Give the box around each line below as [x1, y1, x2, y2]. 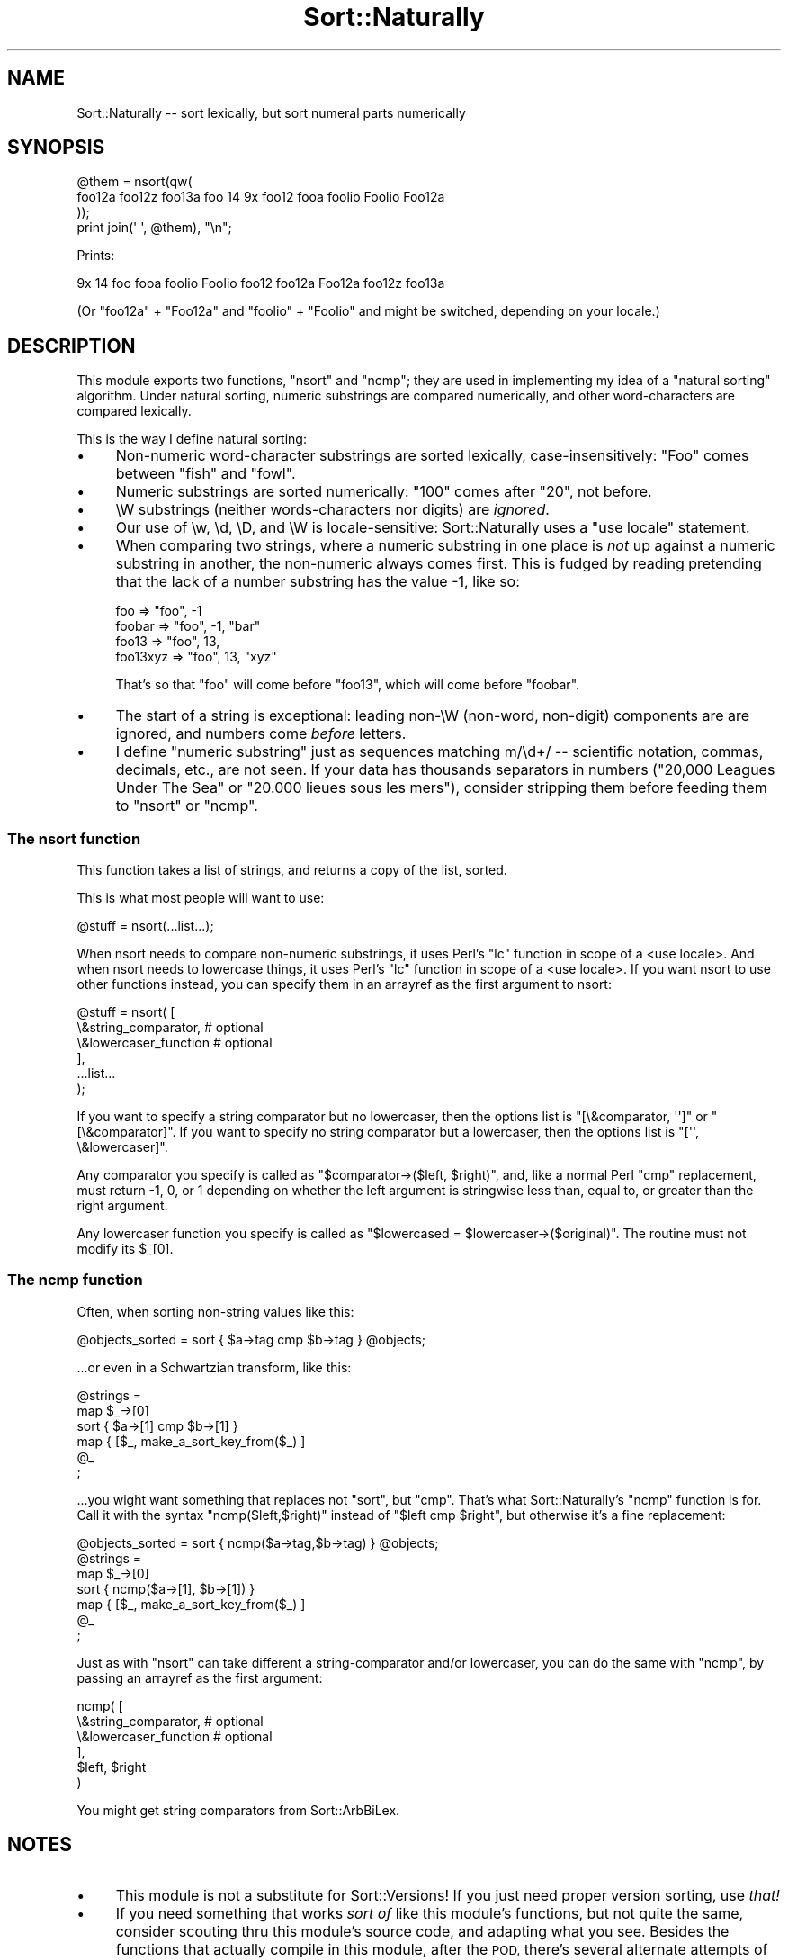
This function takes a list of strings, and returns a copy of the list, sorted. [76, 862, 507, 878]
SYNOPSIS [7, 136, 105, 159]
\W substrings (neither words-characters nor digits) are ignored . [115, 500, 550, 519]
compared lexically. [76, 403, 192, 419]
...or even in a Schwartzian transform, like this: [76, 1359, 352, 1375]
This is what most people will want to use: [76, 890, 325, 906]
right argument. [76, 1198, 168, 1214]
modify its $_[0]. [76, 1241, 174, 1257]
